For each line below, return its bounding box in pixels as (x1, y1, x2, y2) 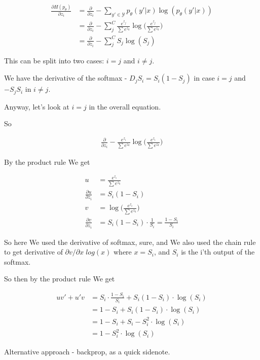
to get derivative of (4, 246, 63, 257)
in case (194, 73, 215, 83)
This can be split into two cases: (4, 55, 104, 66)
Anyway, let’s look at (4, 101, 69, 112)
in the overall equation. (89, 101, 161, 112)
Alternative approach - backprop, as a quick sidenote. (4, 346, 170, 356)
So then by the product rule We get (4, 273, 115, 284)
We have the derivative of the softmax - (4, 73, 127, 83)
